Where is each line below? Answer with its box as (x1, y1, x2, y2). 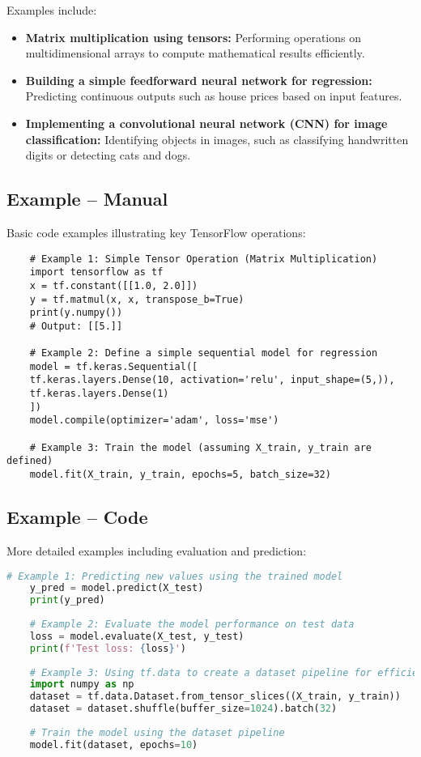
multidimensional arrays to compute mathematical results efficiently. (25, 45, 365, 62)
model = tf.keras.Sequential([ (29, 360, 198, 372)
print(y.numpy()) (29, 307, 123, 319)
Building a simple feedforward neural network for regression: (25, 71, 372, 88)
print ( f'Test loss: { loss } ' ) (29, 642, 187, 654)
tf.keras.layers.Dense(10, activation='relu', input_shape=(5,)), (29, 374, 395, 386)
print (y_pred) (29, 594, 105, 606)
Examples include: (6, 2, 97, 18)
